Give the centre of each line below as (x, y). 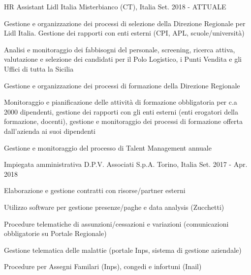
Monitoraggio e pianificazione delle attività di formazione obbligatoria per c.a (121, 102)
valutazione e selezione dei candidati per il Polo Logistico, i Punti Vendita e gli (123, 59)
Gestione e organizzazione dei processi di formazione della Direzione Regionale (122, 85)
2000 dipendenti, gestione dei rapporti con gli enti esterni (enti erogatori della (121, 111)
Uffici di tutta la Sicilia (39, 68)
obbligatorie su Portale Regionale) (55, 233)
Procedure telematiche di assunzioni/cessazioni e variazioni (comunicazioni (116, 223)
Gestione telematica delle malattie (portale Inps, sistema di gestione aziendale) (123, 250)
